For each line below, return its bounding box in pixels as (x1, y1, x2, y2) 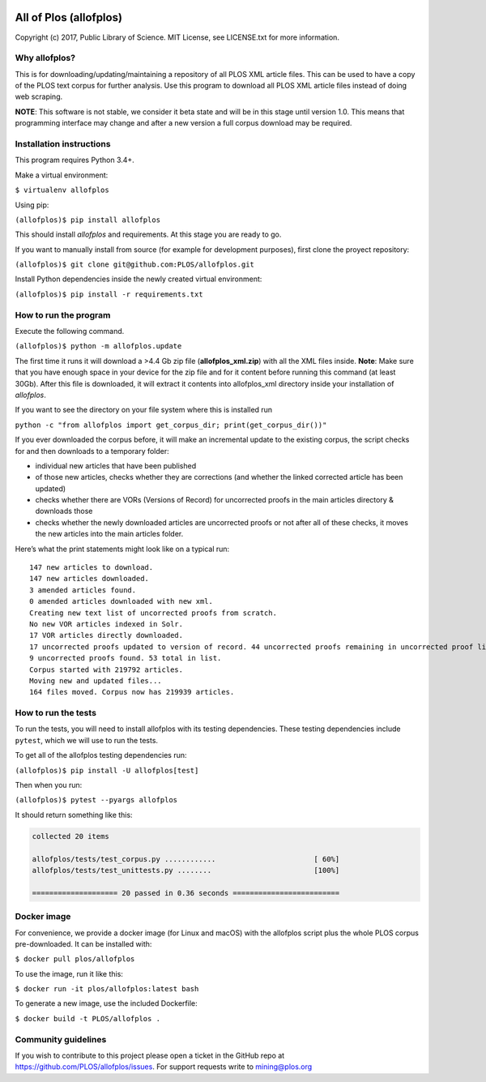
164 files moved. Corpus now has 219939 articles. (29, 687, 235, 697)
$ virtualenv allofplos (15, 186, 109, 195)
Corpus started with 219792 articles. (29, 665, 184, 674)
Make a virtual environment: (15, 170, 109, 180)
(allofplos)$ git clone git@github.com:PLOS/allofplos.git (15, 260, 255, 269)
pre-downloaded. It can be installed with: (15, 939, 152, 948)
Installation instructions (15, 138, 111, 149)
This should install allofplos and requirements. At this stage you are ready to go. (15, 229, 282, 239)
